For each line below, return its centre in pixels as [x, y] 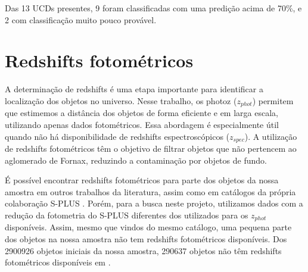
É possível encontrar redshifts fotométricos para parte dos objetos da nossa [142, 180]
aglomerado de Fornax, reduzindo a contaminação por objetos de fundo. [136, 160]
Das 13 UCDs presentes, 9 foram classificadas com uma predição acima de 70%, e [153, 8]
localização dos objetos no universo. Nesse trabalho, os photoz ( [121, 100]
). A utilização [271, 136]
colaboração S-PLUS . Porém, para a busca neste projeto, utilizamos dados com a [154, 203]
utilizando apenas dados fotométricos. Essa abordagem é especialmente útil [142, 124]
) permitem [273, 100]
